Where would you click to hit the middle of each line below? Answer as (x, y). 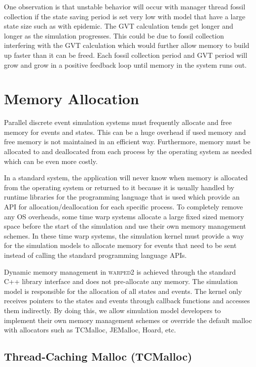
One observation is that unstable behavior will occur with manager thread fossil (125, 6)
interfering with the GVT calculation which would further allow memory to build (127, 45)
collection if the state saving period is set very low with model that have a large (125, 16)
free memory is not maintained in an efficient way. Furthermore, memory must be (127, 142)
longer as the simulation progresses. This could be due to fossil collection (114, 35)
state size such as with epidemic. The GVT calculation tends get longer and (119, 26)
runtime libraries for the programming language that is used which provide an (122, 197)
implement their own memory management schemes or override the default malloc (128, 320)
